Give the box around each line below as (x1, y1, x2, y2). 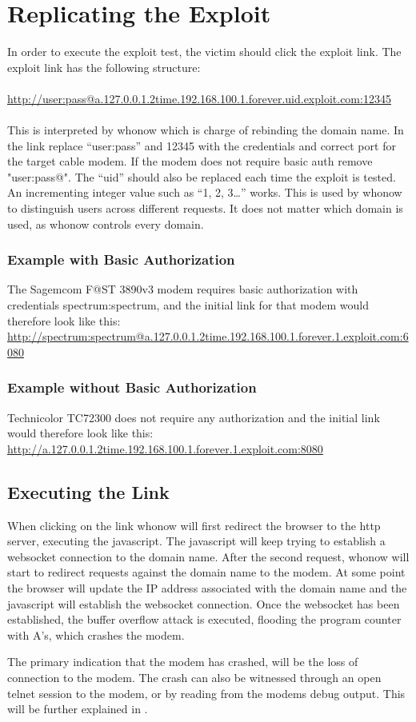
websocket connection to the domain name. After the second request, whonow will (7, 548, 410, 564)
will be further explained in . (7, 700, 148, 717)
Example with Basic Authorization (7, 249, 235, 269)
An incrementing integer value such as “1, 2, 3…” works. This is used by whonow (7, 184, 402, 201)
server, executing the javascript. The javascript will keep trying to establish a (7, 533, 386, 549)
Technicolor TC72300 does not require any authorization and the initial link (7, 409, 380, 425)
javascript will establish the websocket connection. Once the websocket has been (7, 595, 400, 612)
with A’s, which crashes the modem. (7, 626, 185, 643)
